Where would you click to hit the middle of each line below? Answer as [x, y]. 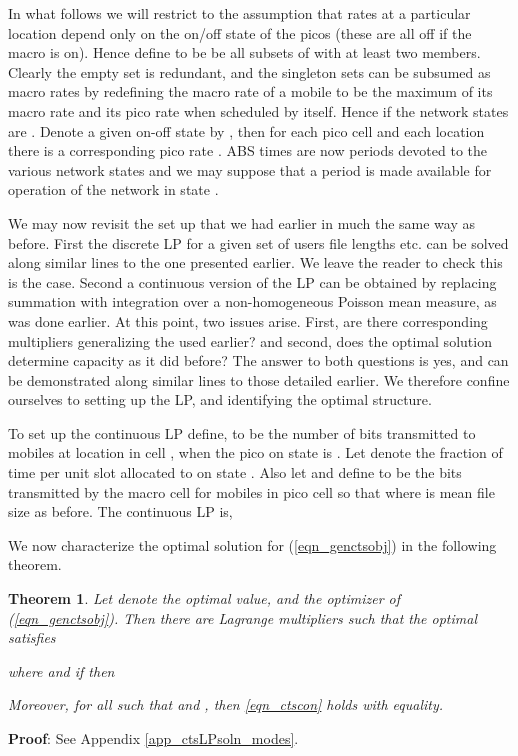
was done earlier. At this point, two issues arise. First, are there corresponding [248, 320]
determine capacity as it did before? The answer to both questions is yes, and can [258, 360]
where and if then [61, 670]
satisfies [32, 637]
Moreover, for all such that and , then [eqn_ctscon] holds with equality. [226, 704]
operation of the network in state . [113, 189]
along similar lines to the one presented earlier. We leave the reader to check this [255, 262]
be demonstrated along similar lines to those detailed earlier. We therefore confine [259, 379]
